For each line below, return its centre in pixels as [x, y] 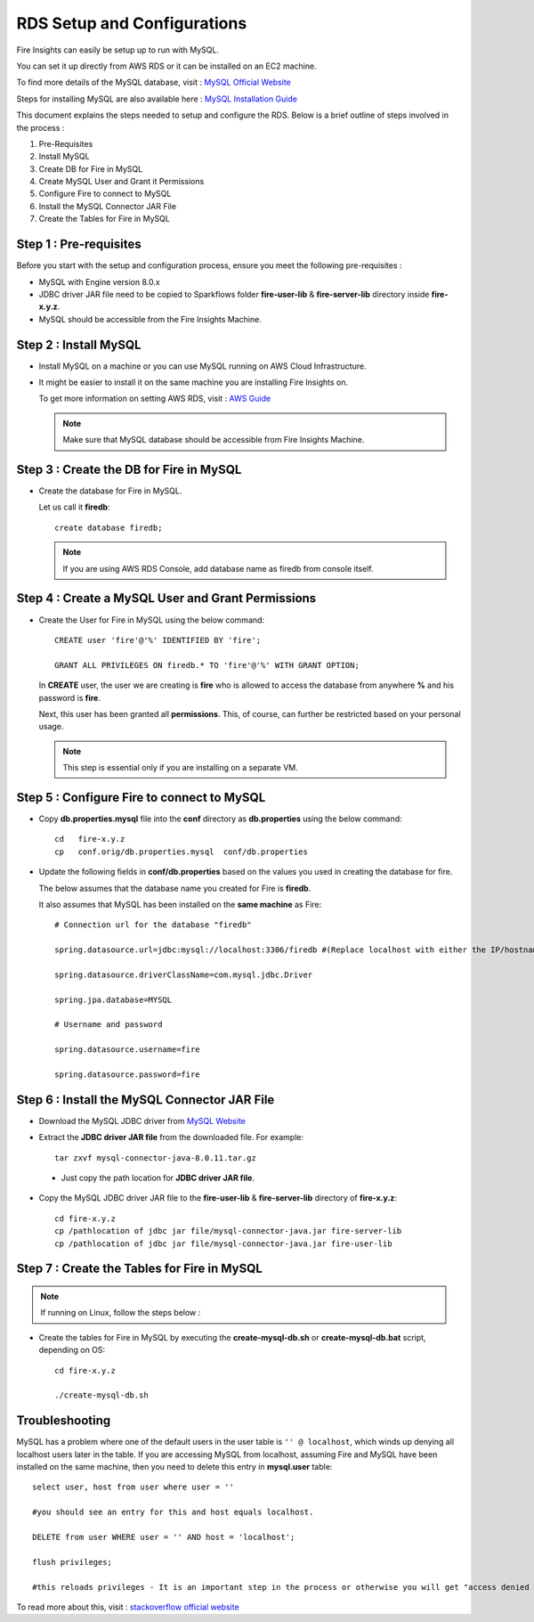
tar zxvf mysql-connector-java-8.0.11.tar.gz [156, 1157]
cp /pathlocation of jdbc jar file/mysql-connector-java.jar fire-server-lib [228, 1231]
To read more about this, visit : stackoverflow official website [128, 1607]
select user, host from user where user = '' [133, 1487]
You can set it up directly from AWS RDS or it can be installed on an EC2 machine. [166, 66]
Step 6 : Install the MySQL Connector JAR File [146, 1100]
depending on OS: [72, 1350]
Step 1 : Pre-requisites [79, 245]
